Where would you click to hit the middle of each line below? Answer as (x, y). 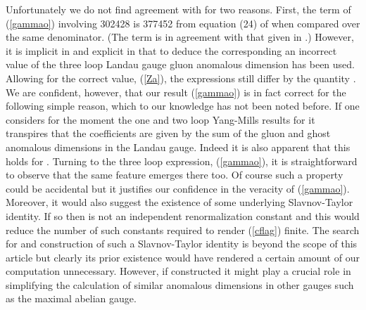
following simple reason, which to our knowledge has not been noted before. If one (183, 106)
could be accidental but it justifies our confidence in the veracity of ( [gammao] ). (178, 188)
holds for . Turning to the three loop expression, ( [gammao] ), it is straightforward (182, 161)
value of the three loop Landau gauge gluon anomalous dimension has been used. (181, 64)
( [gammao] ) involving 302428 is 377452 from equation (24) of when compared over (183, 23)
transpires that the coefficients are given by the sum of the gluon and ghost (168, 133)
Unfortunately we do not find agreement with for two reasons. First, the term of (178, 9)
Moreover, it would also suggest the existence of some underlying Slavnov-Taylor (179, 202)
